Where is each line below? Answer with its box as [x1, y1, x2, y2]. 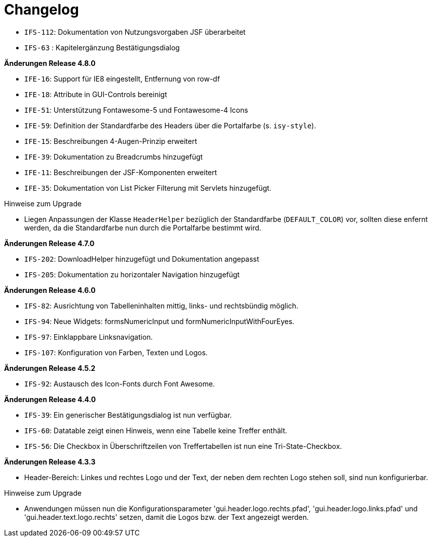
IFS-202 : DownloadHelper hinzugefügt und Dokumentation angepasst [24, 254, 259, 263]
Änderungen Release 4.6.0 [4, 285, 96, 294]
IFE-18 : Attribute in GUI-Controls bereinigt [24, 90, 167, 99]
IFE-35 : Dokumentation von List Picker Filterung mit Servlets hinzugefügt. [24, 183, 271, 192]
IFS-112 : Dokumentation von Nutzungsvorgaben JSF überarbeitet [24, 27, 246, 36]
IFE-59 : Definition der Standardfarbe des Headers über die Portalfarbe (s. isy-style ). [24, 121, 316, 130]
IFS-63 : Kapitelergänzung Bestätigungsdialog [24, 43, 180, 52]
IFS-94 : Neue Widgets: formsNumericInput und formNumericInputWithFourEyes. [24, 317, 295, 326]
